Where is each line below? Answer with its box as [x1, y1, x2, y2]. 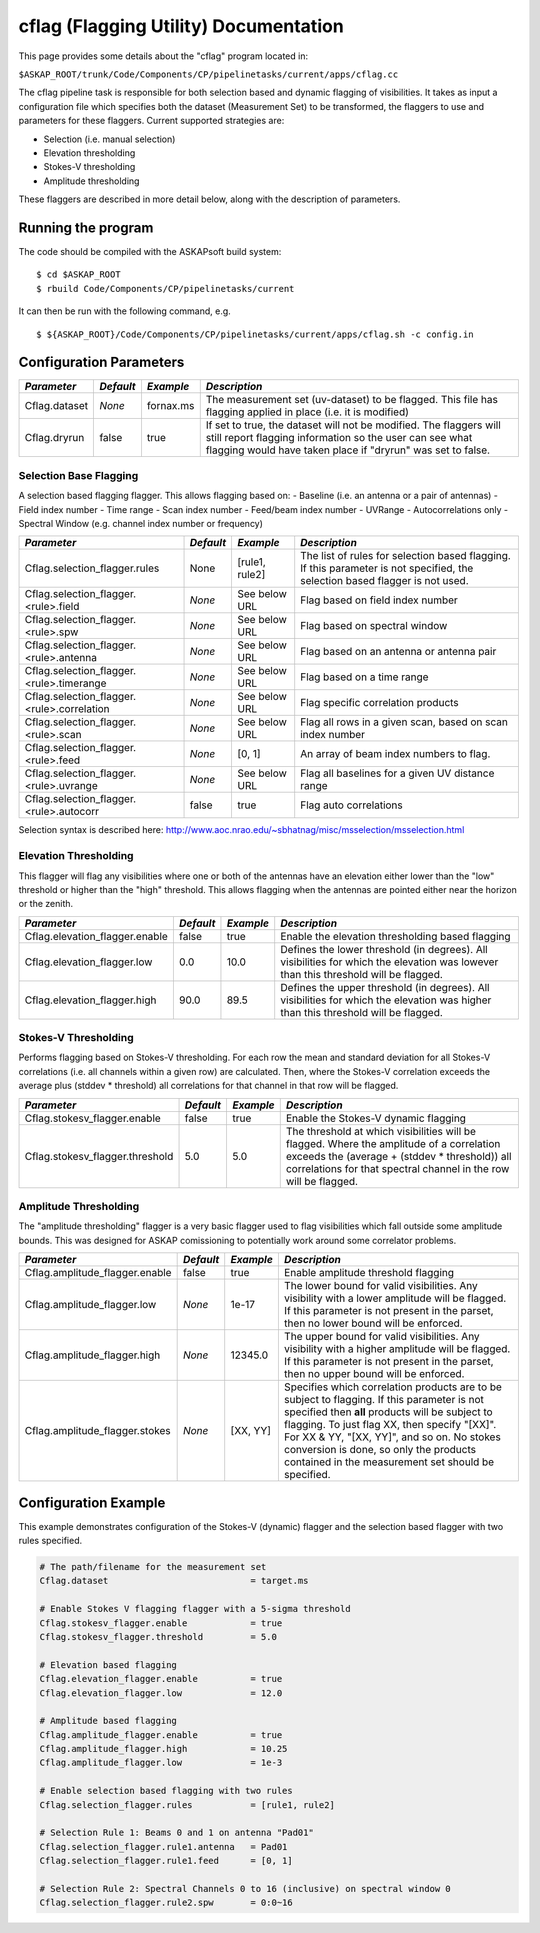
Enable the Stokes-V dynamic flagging [285, 1111, 467, 1125]
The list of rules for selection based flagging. [300, 549, 512, 563]
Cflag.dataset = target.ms [39, 1575, 309, 1587]
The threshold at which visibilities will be [285, 1124, 477, 1138]
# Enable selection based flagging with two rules [39, 1785, 294, 1797]
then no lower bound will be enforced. [283, 1316, 464, 1330]
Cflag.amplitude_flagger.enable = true [39, 1729, 283, 1740]
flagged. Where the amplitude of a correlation [285, 1136, 501, 1150]
